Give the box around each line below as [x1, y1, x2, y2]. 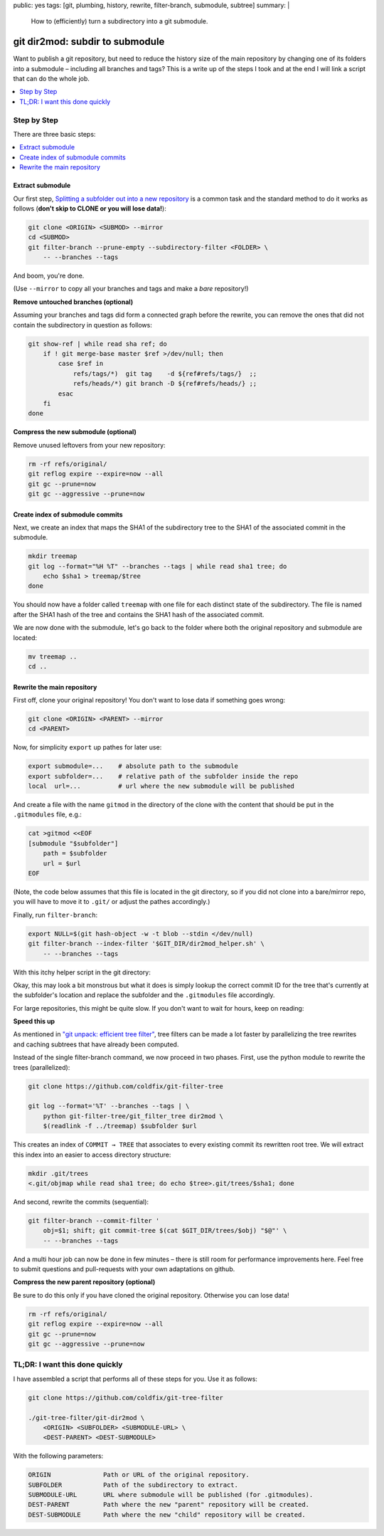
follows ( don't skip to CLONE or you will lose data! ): [13, 204, 166, 213]
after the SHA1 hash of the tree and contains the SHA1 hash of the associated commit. [13, 610, 265, 619]
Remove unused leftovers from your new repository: [13, 441, 166, 449]
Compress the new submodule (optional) [13, 428, 137, 436]
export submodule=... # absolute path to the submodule [28, 762, 238, 770]
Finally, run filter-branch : [13, 910, 98, 919]
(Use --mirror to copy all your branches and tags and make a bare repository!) [13, 285, 249, 293]
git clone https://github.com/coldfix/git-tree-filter [28, 1394, 223, 1401]
